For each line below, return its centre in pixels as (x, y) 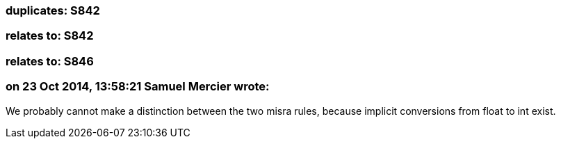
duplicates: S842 (53, 10)
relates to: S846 (50, 61)
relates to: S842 (50, 36)
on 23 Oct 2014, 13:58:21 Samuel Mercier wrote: (138, 87)
